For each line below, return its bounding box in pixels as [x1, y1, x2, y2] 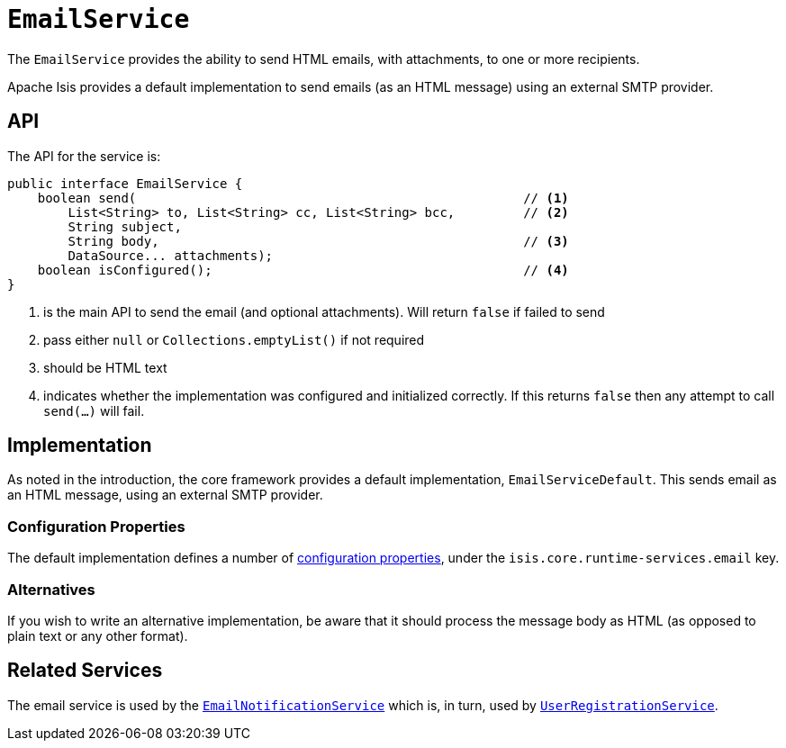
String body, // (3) [68, 233, 569, 248]
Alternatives [7, 580, 95, 599]
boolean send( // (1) [37, 190, 569, 205]
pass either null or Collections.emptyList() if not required [43, 331, 425, 347]
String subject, [68, 219, 182, 234]
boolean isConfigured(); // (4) [37, 262, 569, 277]
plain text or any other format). [7, 627, 188, 644]
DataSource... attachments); [68, 248, 274, 263]
